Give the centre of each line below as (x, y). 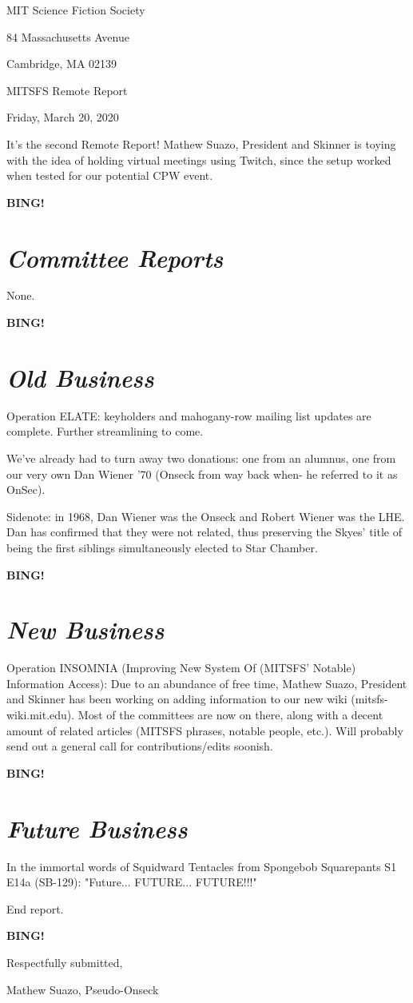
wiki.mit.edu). (41, 715)
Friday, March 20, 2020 (63, 117)
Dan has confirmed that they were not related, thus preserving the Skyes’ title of (204, 532)
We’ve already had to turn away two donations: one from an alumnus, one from (201, 458)
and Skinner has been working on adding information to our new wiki (177, 699)
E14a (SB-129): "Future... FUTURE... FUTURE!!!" (132, 882)
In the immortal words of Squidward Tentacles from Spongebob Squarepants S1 (202, 866)
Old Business (80, 377)
